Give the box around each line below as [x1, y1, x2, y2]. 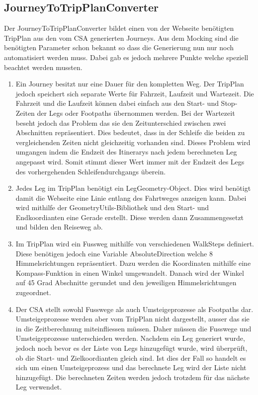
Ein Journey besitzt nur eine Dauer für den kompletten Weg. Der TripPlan [15, 79, 244, 89]
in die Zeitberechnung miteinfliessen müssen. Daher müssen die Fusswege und [15, 323, 252, 333]
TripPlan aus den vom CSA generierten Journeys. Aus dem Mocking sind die [4, 32, 239, 43]
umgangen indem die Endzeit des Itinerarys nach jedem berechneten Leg [15, 147, 237, 157]
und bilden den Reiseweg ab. [15, 222, 103, 232]
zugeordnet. [15, 287, 51, 298]
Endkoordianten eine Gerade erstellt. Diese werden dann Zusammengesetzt [15, 212, 244, 222]
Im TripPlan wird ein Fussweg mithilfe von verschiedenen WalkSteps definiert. [15, 238, 255, 249]
